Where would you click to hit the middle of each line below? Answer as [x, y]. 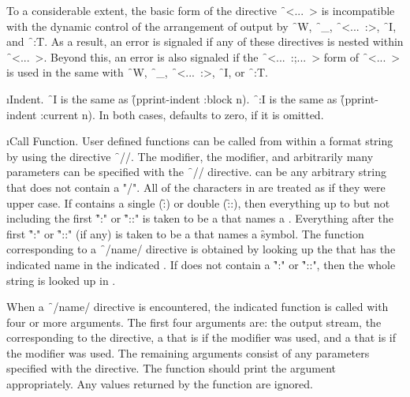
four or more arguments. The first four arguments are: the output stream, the [194, 322]
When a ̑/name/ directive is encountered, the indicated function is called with [198, 307]
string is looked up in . [61, 280]
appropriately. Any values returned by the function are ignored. [160, 384]
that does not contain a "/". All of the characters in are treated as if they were [196, 187]
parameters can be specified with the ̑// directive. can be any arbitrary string [196, 172]
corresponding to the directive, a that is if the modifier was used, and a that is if [201, 337]
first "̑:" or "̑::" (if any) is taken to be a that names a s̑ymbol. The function [185, 233]
